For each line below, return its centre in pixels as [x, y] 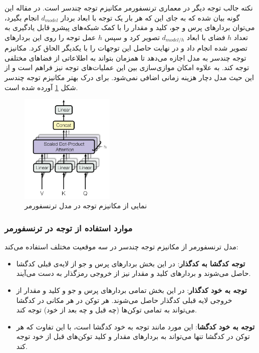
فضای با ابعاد [206, 37]
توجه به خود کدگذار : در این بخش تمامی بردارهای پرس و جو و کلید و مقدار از [132, 290]
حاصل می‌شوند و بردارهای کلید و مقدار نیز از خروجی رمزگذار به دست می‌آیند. [134, 273]
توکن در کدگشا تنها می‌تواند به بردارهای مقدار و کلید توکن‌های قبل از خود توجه [133, 336]
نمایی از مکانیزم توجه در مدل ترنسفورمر [86, 206]
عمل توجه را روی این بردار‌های [50, 37]
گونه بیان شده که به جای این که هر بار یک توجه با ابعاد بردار [150, 17]
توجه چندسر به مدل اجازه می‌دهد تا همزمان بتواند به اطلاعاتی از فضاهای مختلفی [125, 57]
